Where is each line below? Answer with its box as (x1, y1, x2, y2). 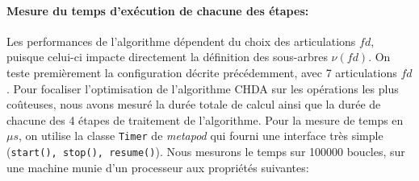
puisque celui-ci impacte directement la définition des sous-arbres (6, 48, 328, 65)
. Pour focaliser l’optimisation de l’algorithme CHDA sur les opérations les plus (6, 80, 399, 97)
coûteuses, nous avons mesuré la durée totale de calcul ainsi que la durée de (6, 96, 381, 113)
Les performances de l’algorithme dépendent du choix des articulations (6, 32, 356, 49)
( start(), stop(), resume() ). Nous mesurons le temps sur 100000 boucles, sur (6, 143, 405, 160)
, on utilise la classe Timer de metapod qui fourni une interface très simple (19, 127, 383, 144)
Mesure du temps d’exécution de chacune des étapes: (6, 2, 309, 19)
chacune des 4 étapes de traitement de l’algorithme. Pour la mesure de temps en (6, 111, 404, 128)
